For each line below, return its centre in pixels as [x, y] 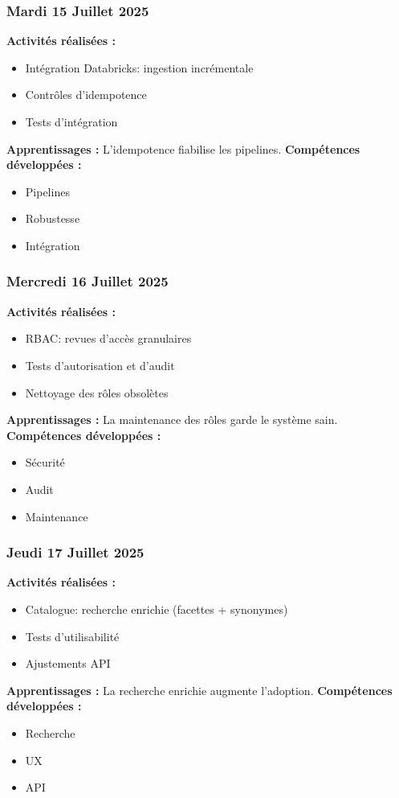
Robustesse [53, 218]
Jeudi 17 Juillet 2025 [75, 552]
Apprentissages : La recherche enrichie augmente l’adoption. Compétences [199, 690]
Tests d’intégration [71, 121]
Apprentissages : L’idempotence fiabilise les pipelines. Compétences [183, 148]
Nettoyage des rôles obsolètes [97, 392]
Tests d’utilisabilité [72, 636]
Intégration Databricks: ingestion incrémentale [139, 67]
